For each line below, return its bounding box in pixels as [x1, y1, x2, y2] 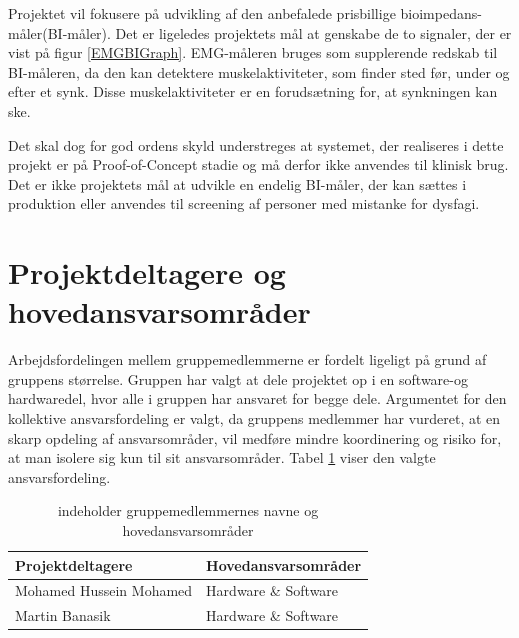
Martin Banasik [15, 605, 111, 626]
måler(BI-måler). [8, 22, 111, 43]
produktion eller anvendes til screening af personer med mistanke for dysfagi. [8, 193, 480, 214]
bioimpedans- [400, 3, 482, 23]
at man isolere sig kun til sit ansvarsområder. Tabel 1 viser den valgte [8, 447, 436, 468]
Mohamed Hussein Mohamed [15, 580, 193, 601]
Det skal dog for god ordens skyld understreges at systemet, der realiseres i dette [8, 134, 504, 155]
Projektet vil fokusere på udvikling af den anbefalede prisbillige [8, 3, 396, 23]
